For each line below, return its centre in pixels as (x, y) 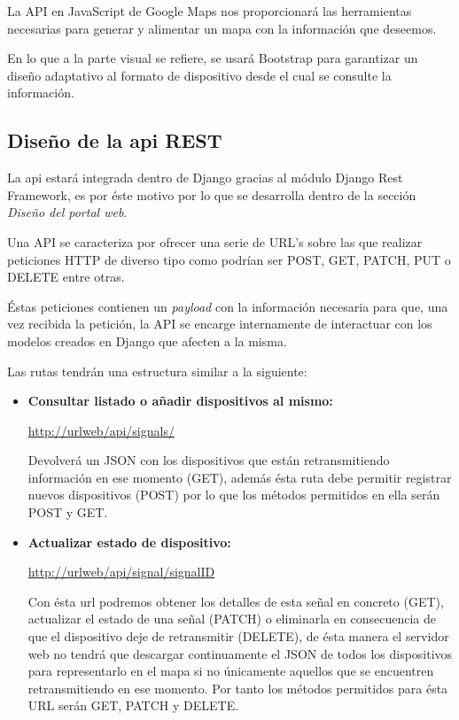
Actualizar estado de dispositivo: (129, 542)
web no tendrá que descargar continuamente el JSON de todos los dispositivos (240, 653)
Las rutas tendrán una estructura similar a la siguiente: (157, 371)
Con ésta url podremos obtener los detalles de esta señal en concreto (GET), (236, 601)
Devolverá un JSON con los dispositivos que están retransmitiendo (209, 460)
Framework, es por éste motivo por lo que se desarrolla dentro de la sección (212, 194)
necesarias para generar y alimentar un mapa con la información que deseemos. (222, 28)
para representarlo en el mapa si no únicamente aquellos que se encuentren (231, 671)
